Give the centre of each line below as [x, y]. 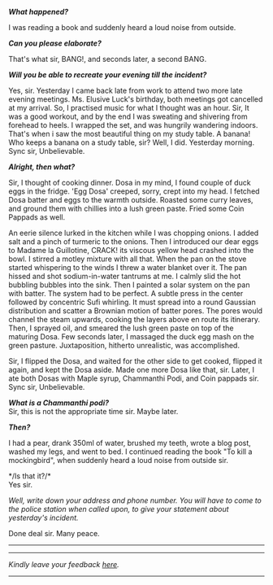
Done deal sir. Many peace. [54, 533]
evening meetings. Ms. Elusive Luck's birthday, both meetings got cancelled [136, 99]
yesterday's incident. [43, 517]
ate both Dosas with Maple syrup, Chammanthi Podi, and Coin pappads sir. [134, 378]
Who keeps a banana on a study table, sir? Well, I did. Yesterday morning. [131, 142]
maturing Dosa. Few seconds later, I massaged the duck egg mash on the [131, 336]
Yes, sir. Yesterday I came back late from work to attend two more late [126, 90]
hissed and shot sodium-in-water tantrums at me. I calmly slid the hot [125, 276]
